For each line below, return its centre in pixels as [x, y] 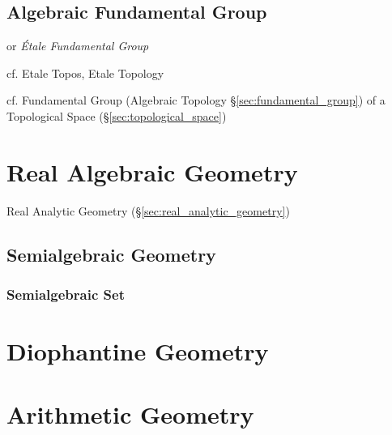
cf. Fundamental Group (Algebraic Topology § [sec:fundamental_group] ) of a [196, 100]
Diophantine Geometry [138, 351]
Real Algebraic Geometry [152, 171]
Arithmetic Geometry [130, 414]
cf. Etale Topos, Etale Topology [85, 72]
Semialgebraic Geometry [111, 254]
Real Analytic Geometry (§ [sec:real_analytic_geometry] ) [148, 210]
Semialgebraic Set [66, 294]
